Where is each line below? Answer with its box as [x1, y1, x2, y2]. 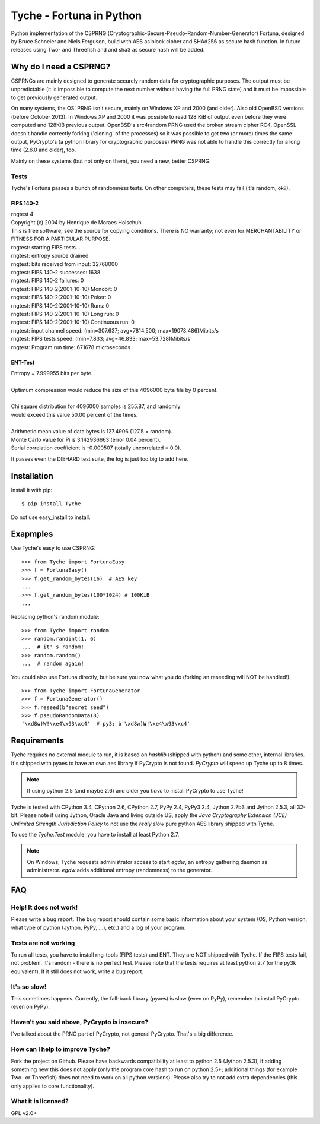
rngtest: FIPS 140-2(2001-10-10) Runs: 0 [11, 302, 110, 309]
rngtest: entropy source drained [11, 252, 89, 259]
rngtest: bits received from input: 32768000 [11, 260, 119, 267]
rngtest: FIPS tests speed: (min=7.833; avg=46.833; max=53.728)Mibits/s [11, 335, 191, 343]
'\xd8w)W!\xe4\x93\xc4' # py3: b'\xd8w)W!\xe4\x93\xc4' [21, 720, 191, 727]
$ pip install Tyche [21, 501, 81, 507]
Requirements [11, 736, 65, 746]
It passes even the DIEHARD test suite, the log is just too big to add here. [11, 455, 189, 463]
